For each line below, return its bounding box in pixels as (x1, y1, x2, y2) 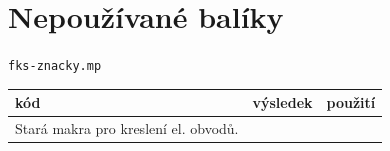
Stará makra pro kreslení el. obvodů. (15, 118, 239, 139)
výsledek (252, 92, 313, 113)
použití (326, 92, 376, 113)
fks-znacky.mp (8, 59, 102, 74)
